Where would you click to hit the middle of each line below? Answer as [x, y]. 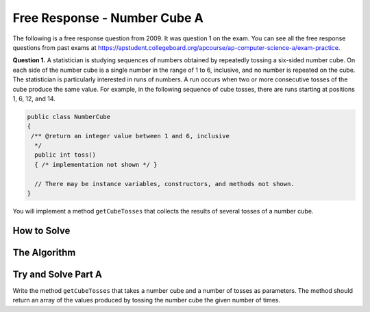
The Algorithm [44, 252]
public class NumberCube [69, 117]
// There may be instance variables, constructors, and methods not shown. [164, 184]
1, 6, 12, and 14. [34, 99]
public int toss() [65, 155]
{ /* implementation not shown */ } [96, 165]
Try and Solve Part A [57, 274]
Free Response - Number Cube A [108, 18]
